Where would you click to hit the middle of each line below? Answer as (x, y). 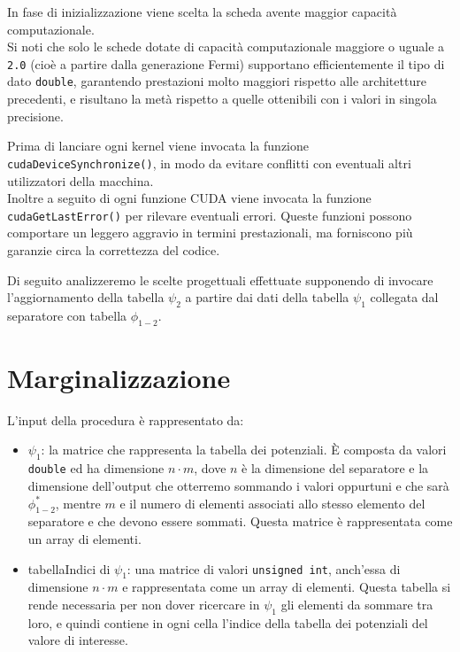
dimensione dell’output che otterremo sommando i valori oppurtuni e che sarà (238, 485)
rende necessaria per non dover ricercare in (144, 604)
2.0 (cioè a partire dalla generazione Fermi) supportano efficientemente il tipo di (226, 63)
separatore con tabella (67, 315)
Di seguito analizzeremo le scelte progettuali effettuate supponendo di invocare (220, 279)
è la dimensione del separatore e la (335, 468)
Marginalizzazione (119, 377)
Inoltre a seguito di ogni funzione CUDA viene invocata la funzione (189, 198)
